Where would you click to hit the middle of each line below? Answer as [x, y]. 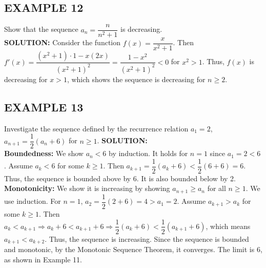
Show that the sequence [41, 29]
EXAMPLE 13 [44, 107]
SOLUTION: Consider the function [63, 42]
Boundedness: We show [44, 153]
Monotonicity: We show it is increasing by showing [87, 188]
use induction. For [33, 201]
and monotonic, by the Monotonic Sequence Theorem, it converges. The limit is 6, [133, 249]
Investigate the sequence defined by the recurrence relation [96, 128]
